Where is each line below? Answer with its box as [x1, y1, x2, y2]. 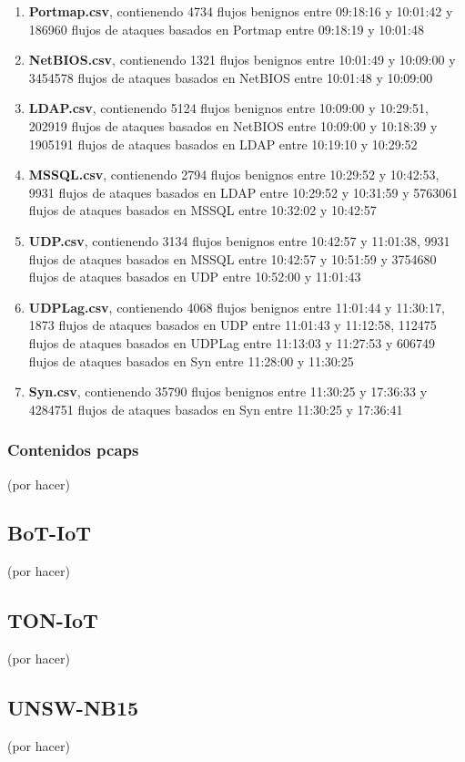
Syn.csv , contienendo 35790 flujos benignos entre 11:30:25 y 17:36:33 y [28, 382, 428, 401]
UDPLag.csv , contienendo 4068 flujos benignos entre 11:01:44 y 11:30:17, [28, 297, 445, 316]
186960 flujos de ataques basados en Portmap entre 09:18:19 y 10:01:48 [28, 19, 424, 38]
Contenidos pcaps [7, 438, 139, 461]
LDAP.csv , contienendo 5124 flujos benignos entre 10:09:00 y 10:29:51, [28, 98, 429, 118]
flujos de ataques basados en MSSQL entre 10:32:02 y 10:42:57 [28, 201, 377, 220]
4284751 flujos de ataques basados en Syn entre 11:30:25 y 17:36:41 [28, 399, 403, 418]
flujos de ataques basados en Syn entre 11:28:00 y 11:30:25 [28, 351, 354, 370]
